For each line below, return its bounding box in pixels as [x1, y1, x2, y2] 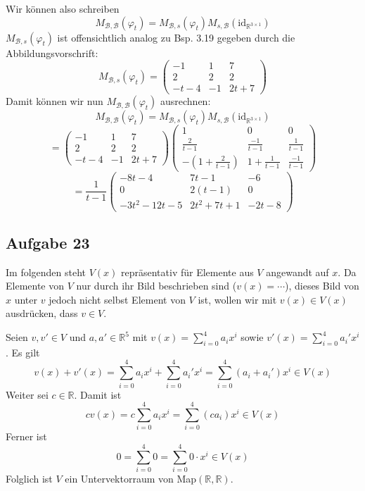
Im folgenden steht [6, 264, 87, 279]
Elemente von [6, 278, 65, 293]
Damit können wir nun [6, 94, 103, 108]
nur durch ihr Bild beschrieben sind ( [76, 278, 237, 293]
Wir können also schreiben [6, 1, 120, 15]
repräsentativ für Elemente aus [121, 264, 254, 279]
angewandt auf [266, 264, 329, 279]
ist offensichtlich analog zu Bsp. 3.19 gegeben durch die [57, 30, 295, 44]
